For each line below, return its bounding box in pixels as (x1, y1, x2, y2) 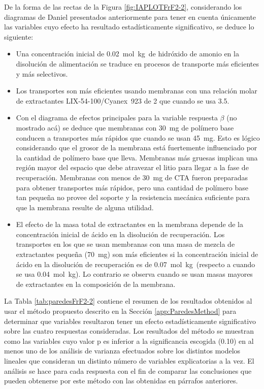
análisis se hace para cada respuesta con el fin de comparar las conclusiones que (4, 365, 252, 376)
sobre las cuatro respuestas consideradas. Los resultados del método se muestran (4, 326, 254, 336)
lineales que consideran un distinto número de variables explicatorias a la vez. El (4, 355, 254, 366)
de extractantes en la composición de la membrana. (16, 278, 176, 289)
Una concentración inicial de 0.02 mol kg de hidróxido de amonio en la (16, 48, 239, 59)
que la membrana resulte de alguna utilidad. (16, 202, 154, 212)
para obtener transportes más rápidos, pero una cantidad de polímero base (16, 182, 249, 192)
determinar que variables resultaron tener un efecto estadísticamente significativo (4, 315, 256, 326)
